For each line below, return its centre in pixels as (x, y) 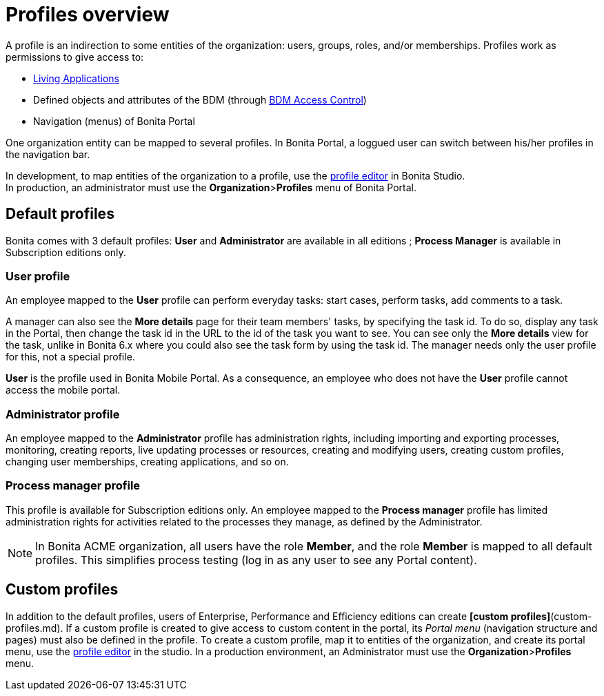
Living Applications (76, 78)
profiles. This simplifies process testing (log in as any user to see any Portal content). (256, 560)
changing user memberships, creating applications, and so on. (147, 462)
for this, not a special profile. (70, 357)
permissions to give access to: (75, 57)
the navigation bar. (48, 154)
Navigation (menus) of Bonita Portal (114, 121)
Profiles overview (88, 14)
